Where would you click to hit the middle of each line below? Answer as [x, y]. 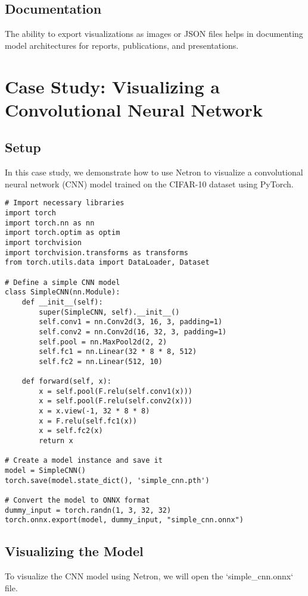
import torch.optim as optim [63, 233]
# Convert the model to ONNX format [77, 501]
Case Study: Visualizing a [112, 86]
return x [56, 441]
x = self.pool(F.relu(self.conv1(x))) [116, 391]
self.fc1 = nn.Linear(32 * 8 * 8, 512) [118, 352]
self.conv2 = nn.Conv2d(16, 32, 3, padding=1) [133, 332]
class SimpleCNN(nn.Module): [63, 292]
